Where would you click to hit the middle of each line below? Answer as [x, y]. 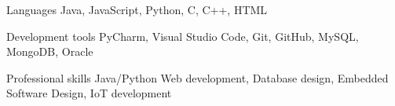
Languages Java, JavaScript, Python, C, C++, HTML [137, 9]
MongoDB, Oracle [50, 51]
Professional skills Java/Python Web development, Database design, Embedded [197, 77]
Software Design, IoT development [89, 93]
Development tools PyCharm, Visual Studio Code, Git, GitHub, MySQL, [183, 36]
